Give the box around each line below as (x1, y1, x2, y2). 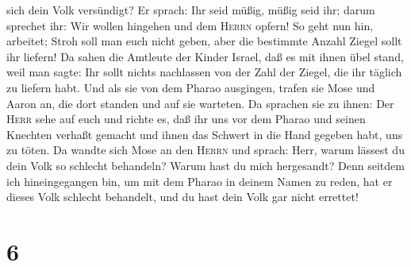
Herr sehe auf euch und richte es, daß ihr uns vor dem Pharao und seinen (6, 110, 366, 127)
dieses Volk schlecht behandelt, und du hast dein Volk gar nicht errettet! (6, 188, 359, 205)
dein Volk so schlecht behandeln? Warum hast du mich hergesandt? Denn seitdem (6, 157, 405, 173)
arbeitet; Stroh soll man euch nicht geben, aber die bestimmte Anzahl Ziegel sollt (6, 33, 402, 49)
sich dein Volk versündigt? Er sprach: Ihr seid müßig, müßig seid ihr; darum (6, 2, 375, 17)
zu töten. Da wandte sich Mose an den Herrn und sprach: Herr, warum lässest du (6, 141, 405, 158)
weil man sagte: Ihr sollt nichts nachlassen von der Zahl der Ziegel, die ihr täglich (6, 64, 402, 80)
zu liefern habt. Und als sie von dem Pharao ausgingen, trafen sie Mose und (6, 79, 375, 95)
